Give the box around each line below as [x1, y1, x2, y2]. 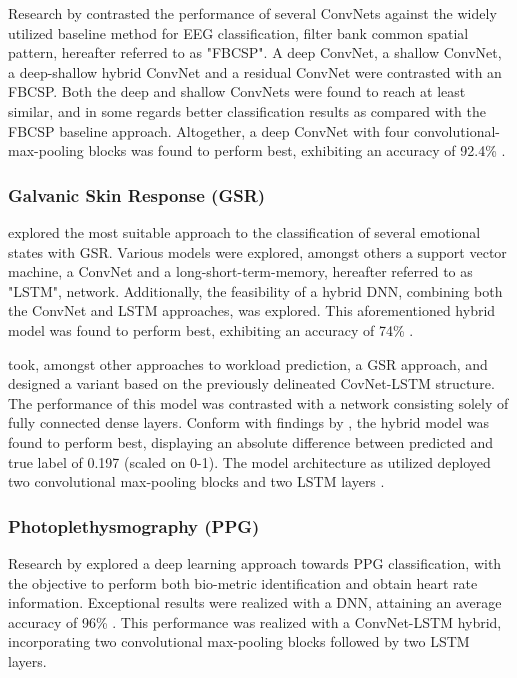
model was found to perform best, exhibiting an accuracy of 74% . [8, 319, 414, 340]
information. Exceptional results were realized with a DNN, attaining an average [8, 592, 502, 613]
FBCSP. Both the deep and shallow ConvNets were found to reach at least [8, 81, 466, 102]
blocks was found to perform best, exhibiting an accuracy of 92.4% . [88, 140, 506, 161]
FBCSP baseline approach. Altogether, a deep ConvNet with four [8, 120, 410, 141]
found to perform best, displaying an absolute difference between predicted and [8, 431, 493, 452]
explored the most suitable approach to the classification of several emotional [8, 221, 481, 242]
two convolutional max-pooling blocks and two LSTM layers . [8, 471, 385, 492]
